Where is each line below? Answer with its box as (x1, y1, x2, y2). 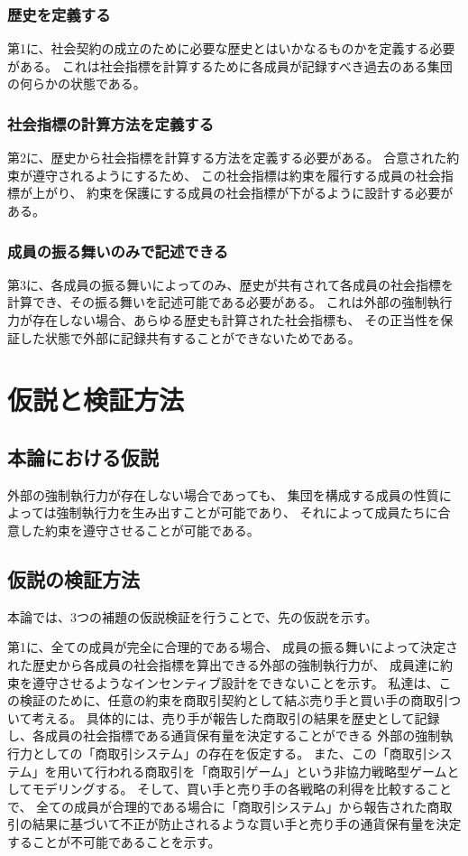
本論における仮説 (7, 442, 159, 470)
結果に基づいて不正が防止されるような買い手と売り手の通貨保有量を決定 (32, 814, 462, 833)
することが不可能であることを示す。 (7, 832, 221, 851)
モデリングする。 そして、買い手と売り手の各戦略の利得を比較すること (32, 779, 453, 798)
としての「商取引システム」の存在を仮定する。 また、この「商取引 (32, 743, 427, 762)
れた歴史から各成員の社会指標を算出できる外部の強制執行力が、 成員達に (7, 655, 441, 674)
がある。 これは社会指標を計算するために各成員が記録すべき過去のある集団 (7, 56, 453, 75)
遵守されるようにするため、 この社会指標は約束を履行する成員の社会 (32, 165, 441, 184)
